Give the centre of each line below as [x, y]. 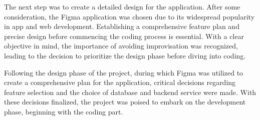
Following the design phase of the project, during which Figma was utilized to [124, 72]
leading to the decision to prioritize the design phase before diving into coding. [125, 55]
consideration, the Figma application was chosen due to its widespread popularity [129, 16]
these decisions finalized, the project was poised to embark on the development [125, 102]
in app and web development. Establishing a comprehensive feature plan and [122, 26]
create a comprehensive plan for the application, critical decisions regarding [120, 82]
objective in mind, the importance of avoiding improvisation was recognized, [121, 46]
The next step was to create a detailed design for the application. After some [122, 6]
